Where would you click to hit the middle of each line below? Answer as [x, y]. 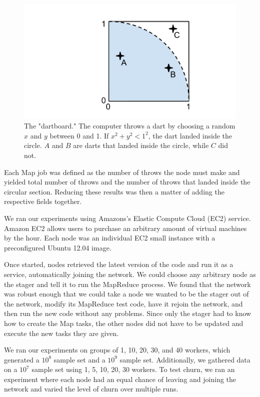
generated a [22, 359]
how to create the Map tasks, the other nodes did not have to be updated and [124, 323]
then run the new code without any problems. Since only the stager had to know [128, 313]
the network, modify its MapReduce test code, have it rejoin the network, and [123, 303]
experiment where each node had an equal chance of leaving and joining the [120, 379]
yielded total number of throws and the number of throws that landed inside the [127, 182]
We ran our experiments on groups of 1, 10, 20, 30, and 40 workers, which [117, 350]
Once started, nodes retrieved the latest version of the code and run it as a [119, 264]
